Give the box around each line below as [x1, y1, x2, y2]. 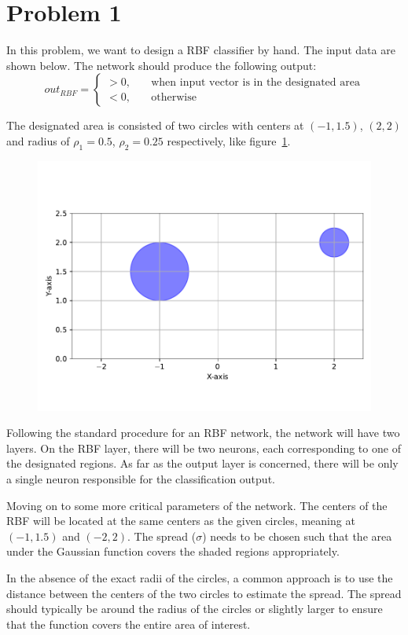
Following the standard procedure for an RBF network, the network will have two [6, 424, 400, 441]
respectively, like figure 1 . [167, 132, 291, 149]
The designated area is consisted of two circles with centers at [6, 117, 304, 134]
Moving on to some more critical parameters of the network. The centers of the [6, 497, 388, 513]
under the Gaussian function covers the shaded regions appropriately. [6, 543, 340, 560]
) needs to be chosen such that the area [202, 527, 392, 544]
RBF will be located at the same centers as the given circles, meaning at [6, 512, 355, 529]
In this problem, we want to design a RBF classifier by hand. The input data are [6, 42, 395, 58]
